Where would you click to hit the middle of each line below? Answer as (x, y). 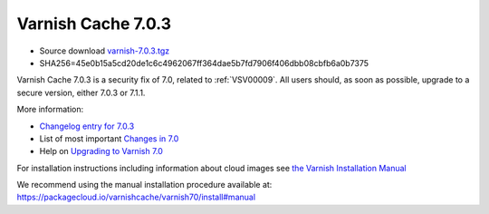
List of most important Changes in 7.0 (109, 138)
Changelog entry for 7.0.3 (87, 126)
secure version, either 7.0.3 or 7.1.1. (81, 92)
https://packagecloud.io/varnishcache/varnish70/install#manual (136, 197)
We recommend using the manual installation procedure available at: (144, 185)
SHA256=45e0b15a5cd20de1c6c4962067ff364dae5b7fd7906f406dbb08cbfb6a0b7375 (204, 63)
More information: (50, 110)
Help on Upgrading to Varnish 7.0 (101, 151)
